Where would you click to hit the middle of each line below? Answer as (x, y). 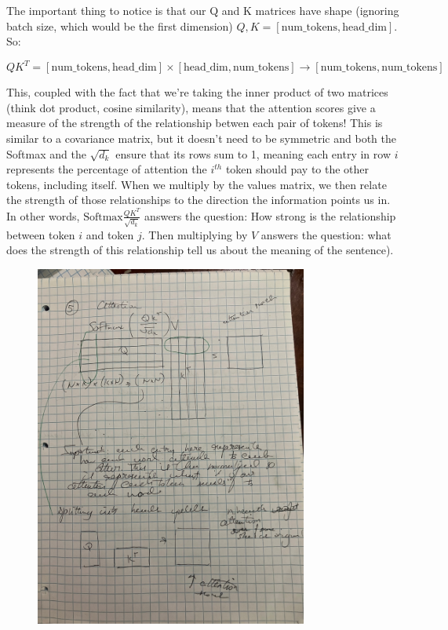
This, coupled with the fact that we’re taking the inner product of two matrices (197, 92)
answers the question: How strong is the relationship (270, 215)
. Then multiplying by (195, 234)
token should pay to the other (297, 169)
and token (110, 234)
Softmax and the (46, 153)
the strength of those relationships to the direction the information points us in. (199, 200)
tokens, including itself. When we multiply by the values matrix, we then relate (197, 184)
